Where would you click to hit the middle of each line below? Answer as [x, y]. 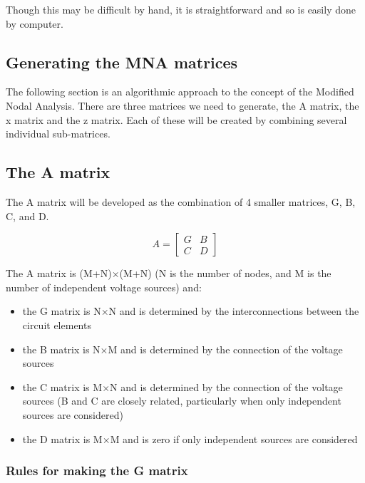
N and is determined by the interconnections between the [234, 311]
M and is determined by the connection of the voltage [225, 349]
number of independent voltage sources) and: [104, 287]
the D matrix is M [62, 438]
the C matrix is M [62, 386]
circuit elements [57, 324]
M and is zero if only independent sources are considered [234, 438]
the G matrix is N [62, 311]
